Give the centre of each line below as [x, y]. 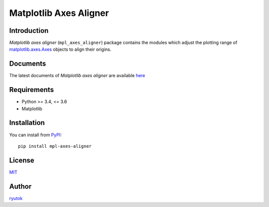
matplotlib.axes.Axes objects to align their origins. [60, 49]
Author [20, 186]
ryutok [16, 198]
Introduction [29, 31]
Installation [27, 123]
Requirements [32, 90]
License [22, 160]
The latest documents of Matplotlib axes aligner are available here [77, 76]
